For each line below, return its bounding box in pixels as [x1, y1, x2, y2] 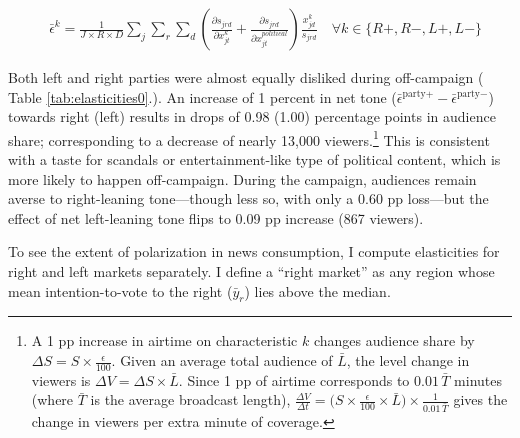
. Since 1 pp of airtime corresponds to [178, 369, 410, 390]
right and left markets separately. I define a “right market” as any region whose [8, 261, 495, 282]
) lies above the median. [244, 280, 391, 301]
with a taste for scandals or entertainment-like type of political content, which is [8, 149, 501, 170]
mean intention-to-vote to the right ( [8, 280, 233, 301]
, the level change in [346, 350, 470, 371]
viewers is [31, 369, 91, 390]
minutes [454, 369, 503, 390]
